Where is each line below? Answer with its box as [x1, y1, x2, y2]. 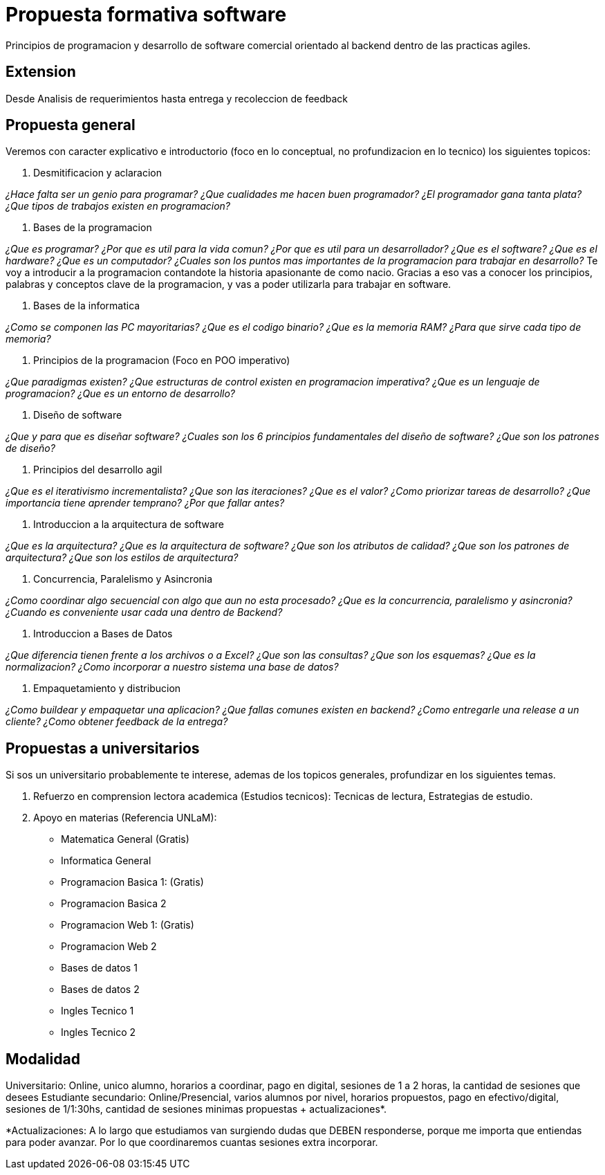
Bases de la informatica [33, 300, 140, 312]
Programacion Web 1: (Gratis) [61, 919, 194, 931]
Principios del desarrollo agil [33, 464, 162, 476]
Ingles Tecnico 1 [61, 1005, 134, 1017]
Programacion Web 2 [61, 940, 157, 953]
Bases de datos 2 [61, 983, 140, 996]
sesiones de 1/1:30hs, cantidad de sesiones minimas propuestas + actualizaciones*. [6, 1103, 387, 1115]
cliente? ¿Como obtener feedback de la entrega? [6, 716, 228, 728]
